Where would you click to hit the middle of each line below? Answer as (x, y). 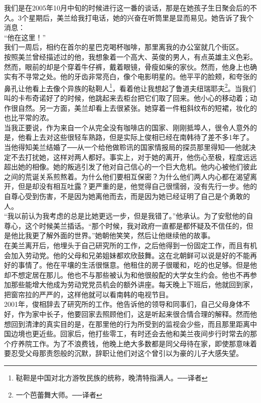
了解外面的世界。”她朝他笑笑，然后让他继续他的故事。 (127, 235)
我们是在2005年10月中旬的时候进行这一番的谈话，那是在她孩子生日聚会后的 (127, 8)
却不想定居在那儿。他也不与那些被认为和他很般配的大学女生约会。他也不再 (127, 274)
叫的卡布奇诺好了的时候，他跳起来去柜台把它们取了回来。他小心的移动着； (127, 98)
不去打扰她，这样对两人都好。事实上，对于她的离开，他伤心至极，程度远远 (134, 157)
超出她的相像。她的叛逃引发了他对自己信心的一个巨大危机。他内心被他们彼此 (130, 167)
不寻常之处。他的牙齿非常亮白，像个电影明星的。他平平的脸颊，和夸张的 (137, 76)
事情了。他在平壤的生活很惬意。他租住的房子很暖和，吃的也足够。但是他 (137, 265)
